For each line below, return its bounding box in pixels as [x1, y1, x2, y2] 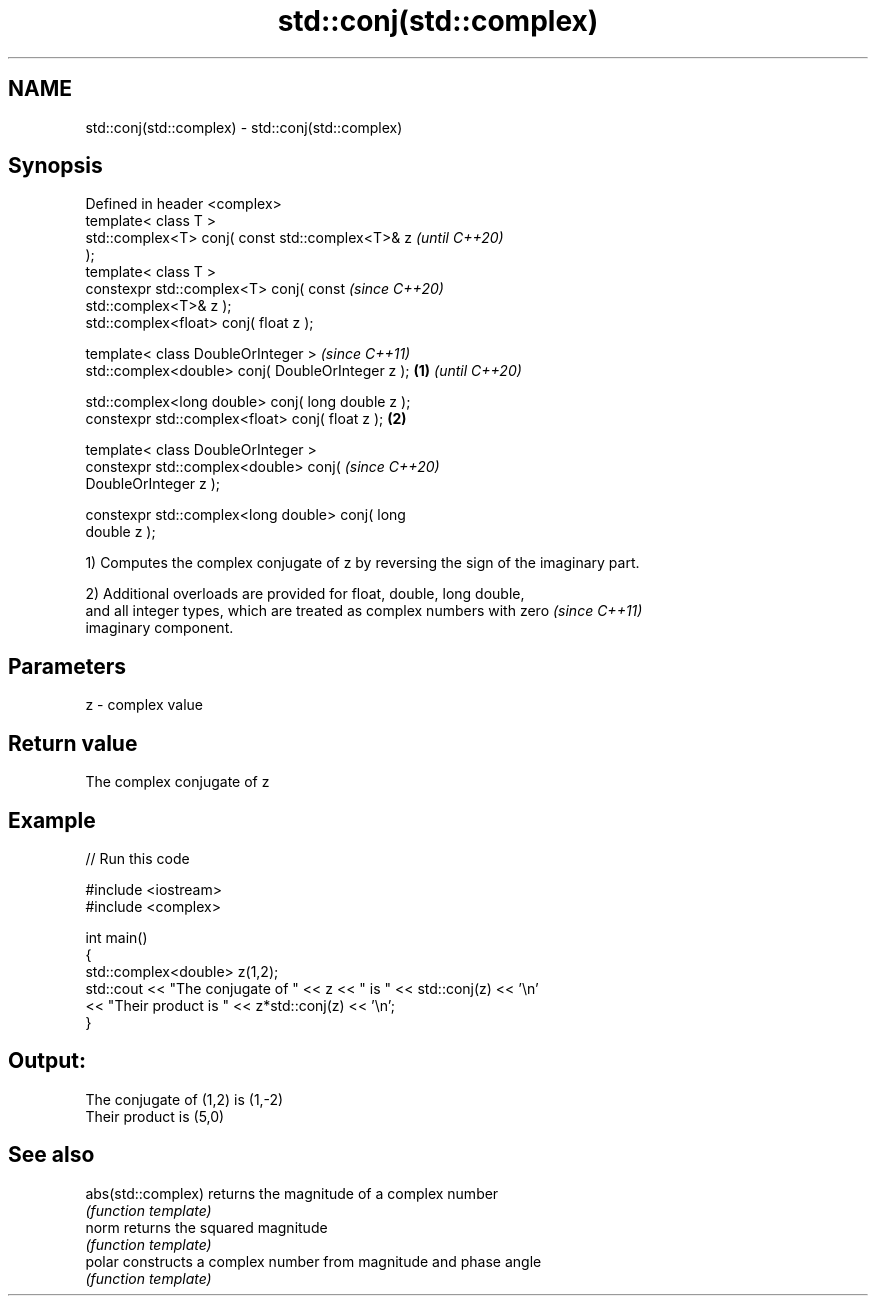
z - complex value [85, 696, 203, 714]
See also [8, 1142, 95, 1168]
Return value [8, 730, 138, 756]
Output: [8, 1048, 86, 1074]
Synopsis [8, 153, 103, 179]
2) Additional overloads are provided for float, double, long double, [85, 585, 525, 603]
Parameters [8, 653, 126, 679]
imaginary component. [85, 619, 234, 637]
